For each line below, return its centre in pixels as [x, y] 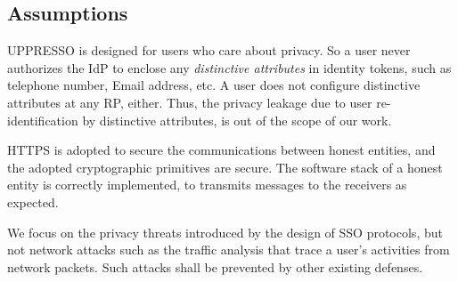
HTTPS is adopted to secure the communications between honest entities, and [221, 150]
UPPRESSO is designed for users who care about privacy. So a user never [209, 50]
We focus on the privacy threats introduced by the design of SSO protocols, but [225, 232]
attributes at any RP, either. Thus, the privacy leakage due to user [190, 102]
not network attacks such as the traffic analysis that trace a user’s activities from [229, 250]
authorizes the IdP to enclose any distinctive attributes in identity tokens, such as [229, 67]
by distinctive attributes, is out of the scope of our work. [237, 120]
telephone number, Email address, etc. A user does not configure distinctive [214, 85]
